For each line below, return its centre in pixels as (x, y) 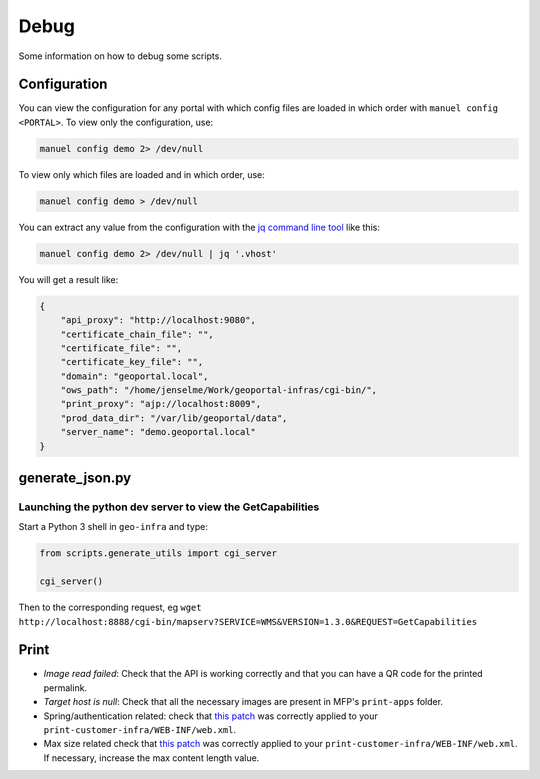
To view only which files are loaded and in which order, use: (141, 174)
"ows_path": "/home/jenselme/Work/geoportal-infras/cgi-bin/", (219, 390)
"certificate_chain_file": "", (137, 334)
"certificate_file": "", (121, 348)
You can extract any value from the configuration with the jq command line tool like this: (199, 227)
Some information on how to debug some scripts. (120, 56)
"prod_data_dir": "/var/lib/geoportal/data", (174, 418)
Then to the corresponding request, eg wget (110, 607)
